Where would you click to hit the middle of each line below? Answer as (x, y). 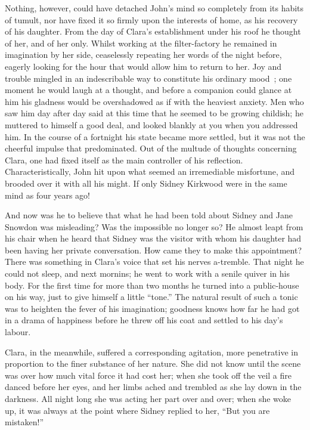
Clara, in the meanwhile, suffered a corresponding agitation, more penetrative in (151, 352)
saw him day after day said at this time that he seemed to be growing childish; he (154, 113)
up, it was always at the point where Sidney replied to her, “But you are (137, 410)
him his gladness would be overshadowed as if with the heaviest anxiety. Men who (154, 101)
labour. (18, 332)
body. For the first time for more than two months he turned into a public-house (152, 285)
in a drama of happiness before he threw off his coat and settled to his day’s (144, 320)
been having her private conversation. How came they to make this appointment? (154, 250)
